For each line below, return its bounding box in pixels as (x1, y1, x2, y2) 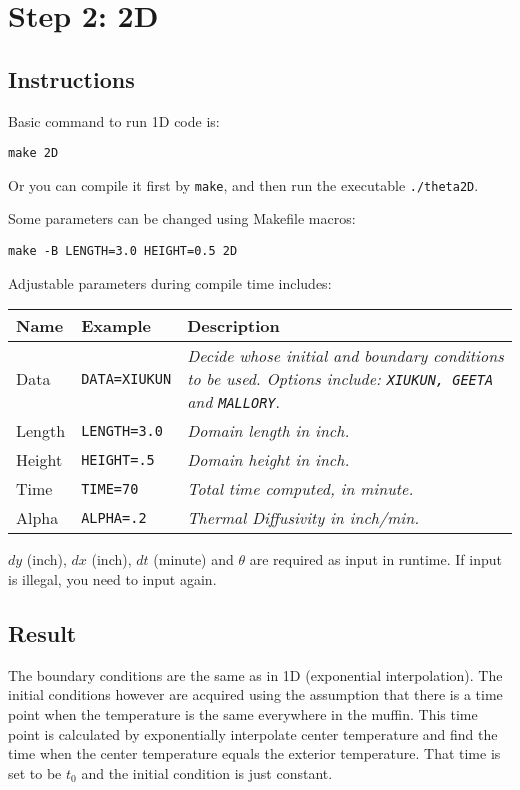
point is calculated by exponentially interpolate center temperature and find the (8, 723, 498, 744)
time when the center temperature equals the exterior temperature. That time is (8, 743, 501, 764)
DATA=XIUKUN (81, 370, 172, 387)
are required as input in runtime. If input (249, 549, 502, 570)
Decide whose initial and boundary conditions (187, 344, 504, 368)
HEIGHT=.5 (81, 451, 155, 468)
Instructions (8, 63, 135, 94)
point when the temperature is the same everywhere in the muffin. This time (8, 703, 478, 724)
